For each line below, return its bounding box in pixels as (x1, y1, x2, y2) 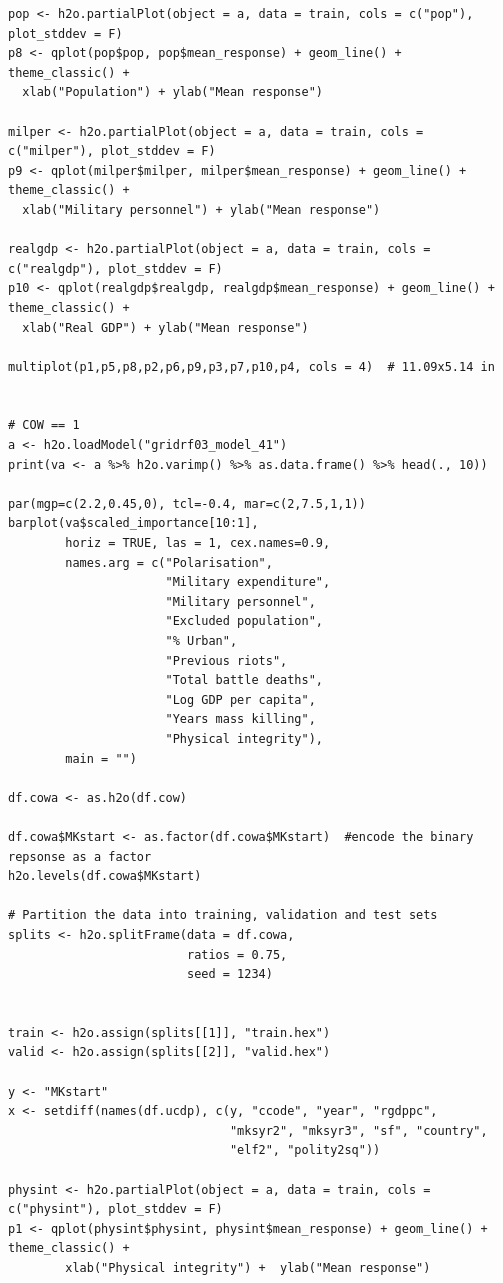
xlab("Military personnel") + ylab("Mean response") (22, 202, 381, 217)
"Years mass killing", (165, 712, 316, 727)
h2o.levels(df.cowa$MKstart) (8, 869, 202, 884)
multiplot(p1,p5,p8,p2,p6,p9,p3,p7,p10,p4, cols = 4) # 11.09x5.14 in (8, 359, 495, 374)
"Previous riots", (165, 653, 288, 668)
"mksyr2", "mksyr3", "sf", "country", (229, 1123, 488, 1138)
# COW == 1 (8, 418, 80, 433)
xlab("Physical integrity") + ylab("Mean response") (65, 1261, 431, 1275)
